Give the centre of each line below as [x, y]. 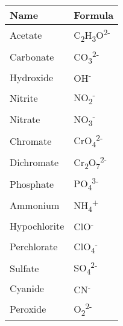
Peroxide [28, 309]
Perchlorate [34, 247]
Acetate [26, 35]
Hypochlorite [37, 226]
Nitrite [24, 98]
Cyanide [27, 288]
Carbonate [32, 56]
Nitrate [25, 119]
